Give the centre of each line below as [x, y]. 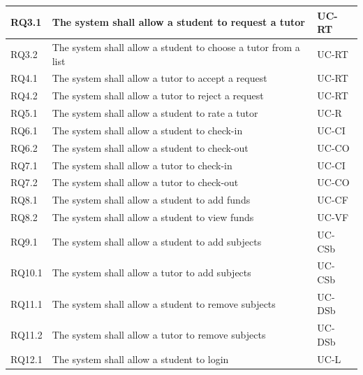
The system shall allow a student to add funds [151, 200]
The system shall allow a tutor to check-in [142, 165]
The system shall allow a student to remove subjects [164, 303]
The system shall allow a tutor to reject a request [158, 95]
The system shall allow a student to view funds [153, 217]
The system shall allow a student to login [140, 359]
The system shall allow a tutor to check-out [145, 182]
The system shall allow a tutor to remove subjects [159, 335]
